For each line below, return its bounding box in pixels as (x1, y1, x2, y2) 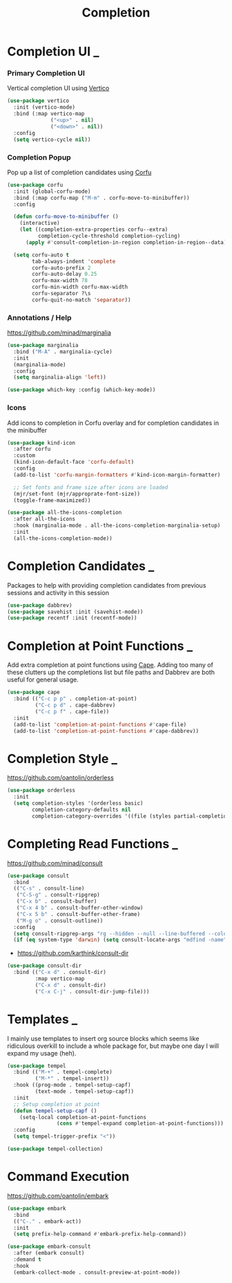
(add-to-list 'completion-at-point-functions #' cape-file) (13, 721, 187, 728)
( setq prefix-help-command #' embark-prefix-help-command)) (13, 1230, 187, 1238)
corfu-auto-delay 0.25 (32, 271, 97, 278)
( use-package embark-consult (7, 1243, 91, 1251)
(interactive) (19, 220, 60, 227)
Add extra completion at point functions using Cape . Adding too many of (7, 661, 214, 669)
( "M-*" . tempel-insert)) (35, 1075, 110, 1083)
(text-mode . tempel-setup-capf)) (35, 1088, 135, 1095)
